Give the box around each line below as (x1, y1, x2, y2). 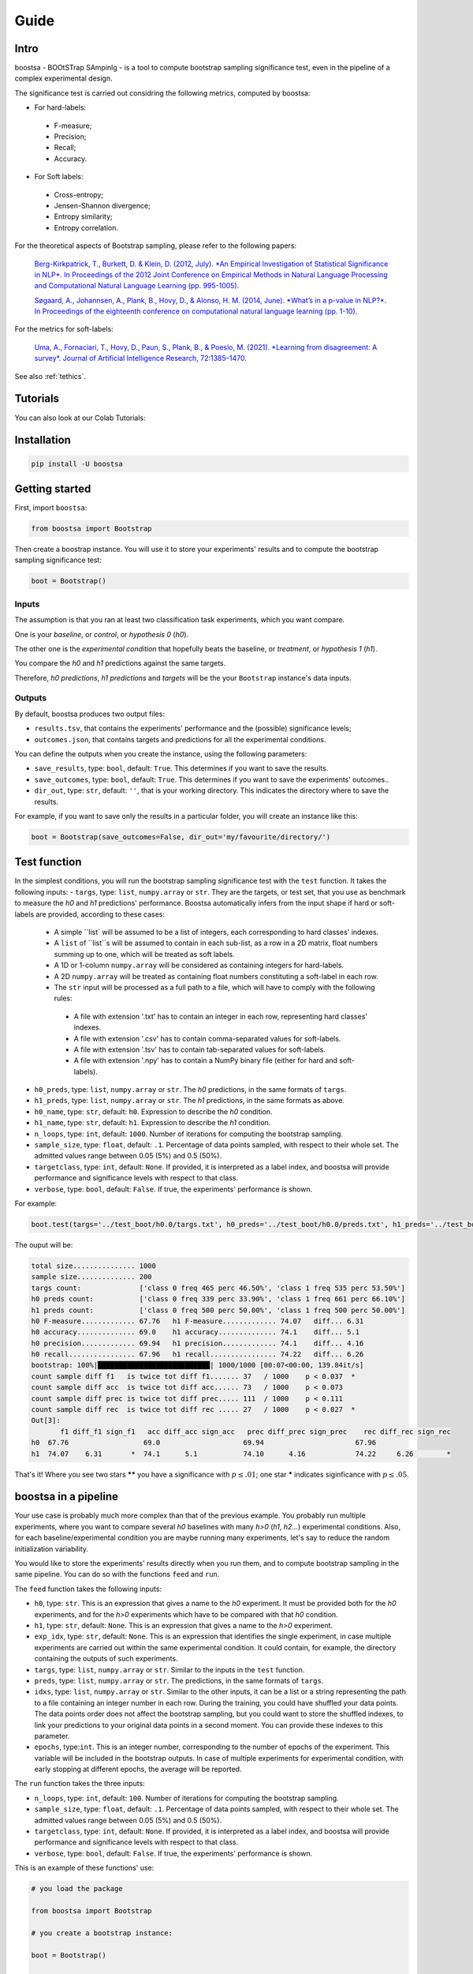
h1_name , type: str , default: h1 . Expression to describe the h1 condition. (34, 1118, 271, 1128)
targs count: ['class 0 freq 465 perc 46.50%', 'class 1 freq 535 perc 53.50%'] (31, 1283, 406, 1293)
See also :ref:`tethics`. (14, 371, 86, 381)
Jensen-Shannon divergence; (54, 201, 151, 210)
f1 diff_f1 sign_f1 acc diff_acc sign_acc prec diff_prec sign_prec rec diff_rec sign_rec (60, 1427, 451, 1436)
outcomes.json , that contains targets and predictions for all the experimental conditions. (34, 734, 326, 744)
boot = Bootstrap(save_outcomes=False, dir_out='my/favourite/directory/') (31, 832, 331, 841)
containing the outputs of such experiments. (34, 1654, 178, 1664)
